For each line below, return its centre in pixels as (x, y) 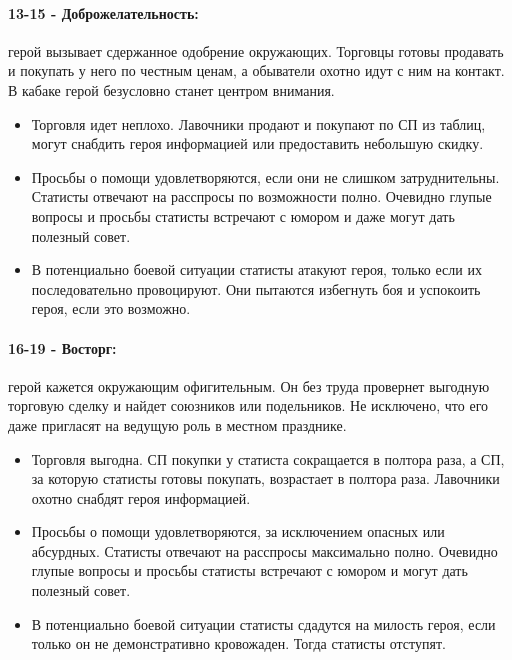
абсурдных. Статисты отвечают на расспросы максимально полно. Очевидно (264, 550)
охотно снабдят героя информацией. (141, 497)
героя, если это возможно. (111, 308)
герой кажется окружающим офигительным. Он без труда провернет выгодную (249, 385)
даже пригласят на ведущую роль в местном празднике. (177, 424)
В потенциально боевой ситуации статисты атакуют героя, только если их (256, 269)
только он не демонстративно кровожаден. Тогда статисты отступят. (238, 643)
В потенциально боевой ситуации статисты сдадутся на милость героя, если (263, 623)
